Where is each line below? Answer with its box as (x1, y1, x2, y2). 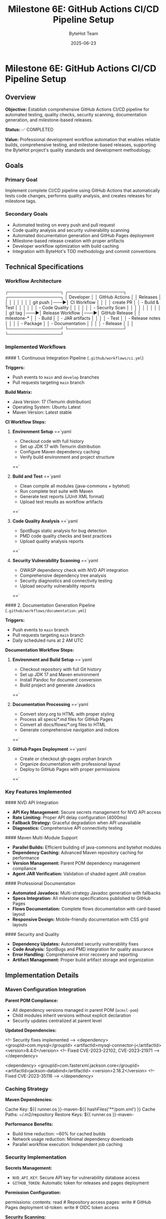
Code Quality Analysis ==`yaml (12, 518, 78, 524)
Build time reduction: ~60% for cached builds (12, 1131, 106, 1136)
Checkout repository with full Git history (19, 666, 102, 672)
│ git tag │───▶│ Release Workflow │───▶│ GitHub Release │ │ (5, 310, 141, 316)
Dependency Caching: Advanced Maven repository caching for (12, 850, 144, 856)
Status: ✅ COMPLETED (5, 126, 54, 132)
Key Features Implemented (5, 788, 72, 795)
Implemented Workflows (5, 344, 66, 350)
